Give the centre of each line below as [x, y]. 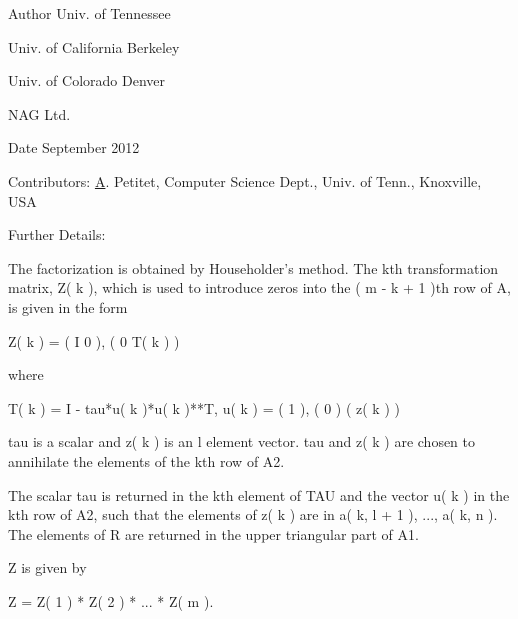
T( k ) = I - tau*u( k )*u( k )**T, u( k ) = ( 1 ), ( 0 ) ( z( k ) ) [204, 407]
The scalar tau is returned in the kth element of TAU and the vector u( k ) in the [259, 494]
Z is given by [47, 567]
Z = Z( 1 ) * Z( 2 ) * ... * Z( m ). [111, 600]
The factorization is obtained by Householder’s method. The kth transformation [253, 267]
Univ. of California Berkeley [94, 46]
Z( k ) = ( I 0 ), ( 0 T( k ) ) [94, 340]
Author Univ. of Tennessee [89, 13]
